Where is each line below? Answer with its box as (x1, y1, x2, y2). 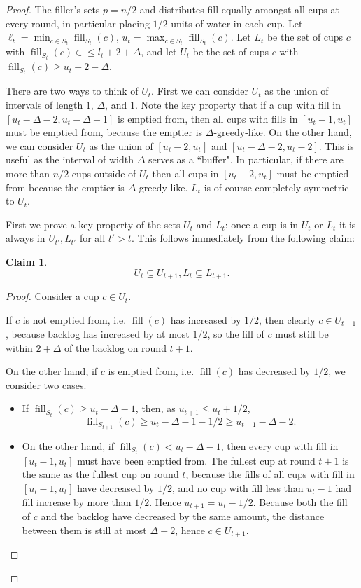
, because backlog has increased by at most (6, 327, 190, 341)
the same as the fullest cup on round (22, 467, 179, 481)
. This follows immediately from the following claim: (131, 231, 355, 245)
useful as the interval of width (6, 152, 134, 167)
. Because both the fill (253, 494, 348, 509)
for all (79, 231, 106, 245)
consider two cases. (6, 377, 87, 392)
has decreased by (238, 364, 311, 378)
